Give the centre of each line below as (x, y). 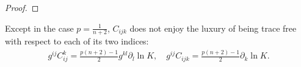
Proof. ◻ (22, 7)
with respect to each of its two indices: (77, 41)
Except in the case (39, 28)
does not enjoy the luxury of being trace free (213, 28)
